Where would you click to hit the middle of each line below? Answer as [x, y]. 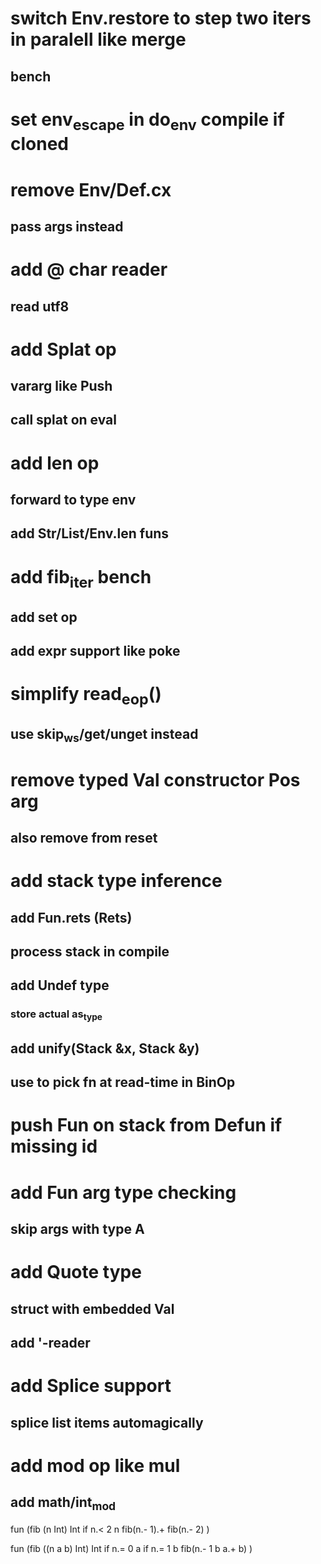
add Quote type [76, 1272]
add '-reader [50, 1343]
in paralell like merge [98, 39]
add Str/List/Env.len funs [90, 533]
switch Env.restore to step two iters [161, 18]
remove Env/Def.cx [91, 189]
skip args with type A [77, 1229]
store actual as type [56, 1015]
